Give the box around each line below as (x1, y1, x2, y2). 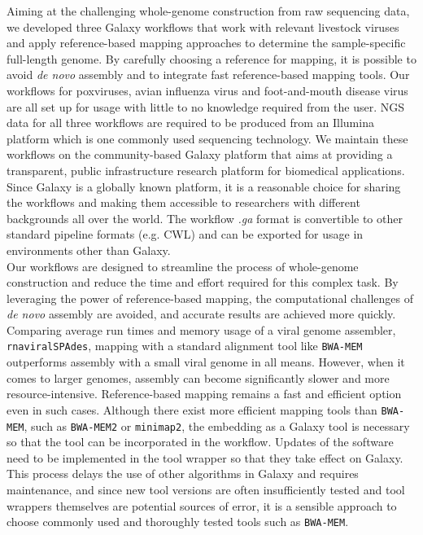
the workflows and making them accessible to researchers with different (7, 194, 360, 211)
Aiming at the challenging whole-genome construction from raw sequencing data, (7, 2, 410, 19)
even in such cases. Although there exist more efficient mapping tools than (7, 401, 377, 418)
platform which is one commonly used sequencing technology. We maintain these (7, 129, 408, 147)
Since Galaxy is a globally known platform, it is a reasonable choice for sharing (7, 178, 401, 195)
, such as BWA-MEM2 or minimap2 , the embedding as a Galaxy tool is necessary (24, 417, 410, 434)
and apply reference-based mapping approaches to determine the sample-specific (7, 34, 406, 51)
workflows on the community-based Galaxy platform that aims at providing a (7, 146, 393, 163)
